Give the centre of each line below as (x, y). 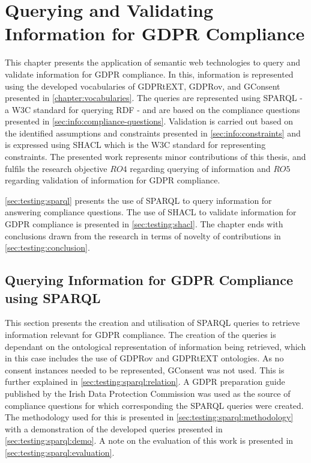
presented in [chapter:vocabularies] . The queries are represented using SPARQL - (154, 98)
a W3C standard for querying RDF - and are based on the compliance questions (152, 109)
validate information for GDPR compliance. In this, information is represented (149, 74)
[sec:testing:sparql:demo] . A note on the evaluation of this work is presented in (149, 440)
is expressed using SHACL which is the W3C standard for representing (135, 145)
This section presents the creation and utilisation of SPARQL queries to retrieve (152, 323)
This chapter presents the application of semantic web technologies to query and (153, 62)
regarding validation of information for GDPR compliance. (113, 180)
